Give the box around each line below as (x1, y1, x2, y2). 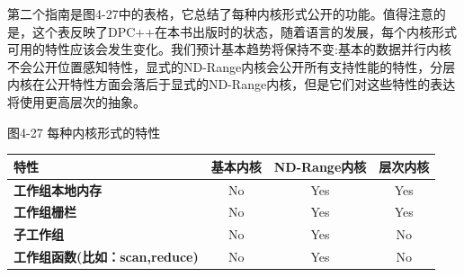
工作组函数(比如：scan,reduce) (13, 247, 199, 266)
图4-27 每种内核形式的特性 (7, 122, 161, 141)
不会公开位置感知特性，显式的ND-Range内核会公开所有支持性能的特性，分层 (7, 57, 456, 76)
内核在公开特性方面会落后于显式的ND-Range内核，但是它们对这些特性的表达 (7, 75, 456, 94)
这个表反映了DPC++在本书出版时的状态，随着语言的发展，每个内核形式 (31, 22, 458, 40)
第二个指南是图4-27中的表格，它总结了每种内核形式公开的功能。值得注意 (7, 4, 433, 22)
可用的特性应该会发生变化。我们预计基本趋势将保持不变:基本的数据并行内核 (7, 40, 451, 58)
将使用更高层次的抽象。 (7, 92, 146, 111)
